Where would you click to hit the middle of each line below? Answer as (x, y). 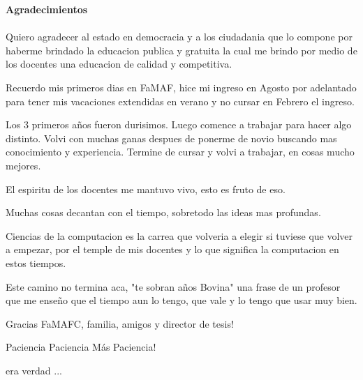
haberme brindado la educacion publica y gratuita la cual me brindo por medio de (181, 50)
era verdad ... (34, 370)
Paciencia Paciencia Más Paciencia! (81, 347)
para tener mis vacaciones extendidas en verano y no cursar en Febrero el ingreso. (180, 101)
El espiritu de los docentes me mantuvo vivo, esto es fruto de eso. (146, 189)
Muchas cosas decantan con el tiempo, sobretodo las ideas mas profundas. (163, 212)
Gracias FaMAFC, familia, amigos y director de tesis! (120, 323)
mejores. (23, 165)
